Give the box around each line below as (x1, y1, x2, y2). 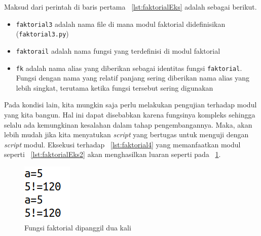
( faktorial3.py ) (16, 28, 69, 39)
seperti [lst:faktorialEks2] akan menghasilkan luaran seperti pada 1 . (4, 149, 221, 160)
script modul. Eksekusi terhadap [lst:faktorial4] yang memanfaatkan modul (4, 139, 241, 149)
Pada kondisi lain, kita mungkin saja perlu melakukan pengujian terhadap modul (4, 99, 257, 110)
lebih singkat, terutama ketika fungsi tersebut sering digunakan (16, 82, 213, 93)
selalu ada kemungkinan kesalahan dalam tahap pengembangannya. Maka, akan (4, 119, 252, 130)
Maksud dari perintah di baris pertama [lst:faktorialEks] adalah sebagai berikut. (4, 2, 257, 12)
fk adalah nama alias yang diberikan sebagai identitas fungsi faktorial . (16, 62, 242, 73)
